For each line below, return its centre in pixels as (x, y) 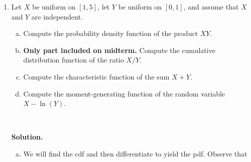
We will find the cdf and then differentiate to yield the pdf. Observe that (135, 153)
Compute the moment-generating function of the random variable (124, 93)
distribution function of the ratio (74, 60)
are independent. (57, 16)
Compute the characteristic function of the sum (96, 76)
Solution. (27, 137)
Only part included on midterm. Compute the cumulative (119, 50)
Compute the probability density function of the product (111, 33)
